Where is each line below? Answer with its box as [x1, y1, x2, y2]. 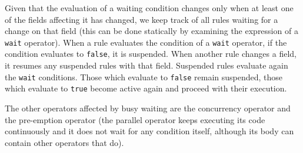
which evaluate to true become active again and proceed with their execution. [5, 82, 287, 94]
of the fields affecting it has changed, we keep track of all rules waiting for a [5, 13, 278, 25]
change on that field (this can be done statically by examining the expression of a [5, 25, 298, 37]
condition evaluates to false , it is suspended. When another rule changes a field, [5, 47, 297, 60]
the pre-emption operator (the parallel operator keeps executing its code [5, 113, 265, 125]
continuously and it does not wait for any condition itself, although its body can [5, 125, 294, 137]
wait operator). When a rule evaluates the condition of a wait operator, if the [5, 36, 287, 48]
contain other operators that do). [5, 136, 124, 148]
